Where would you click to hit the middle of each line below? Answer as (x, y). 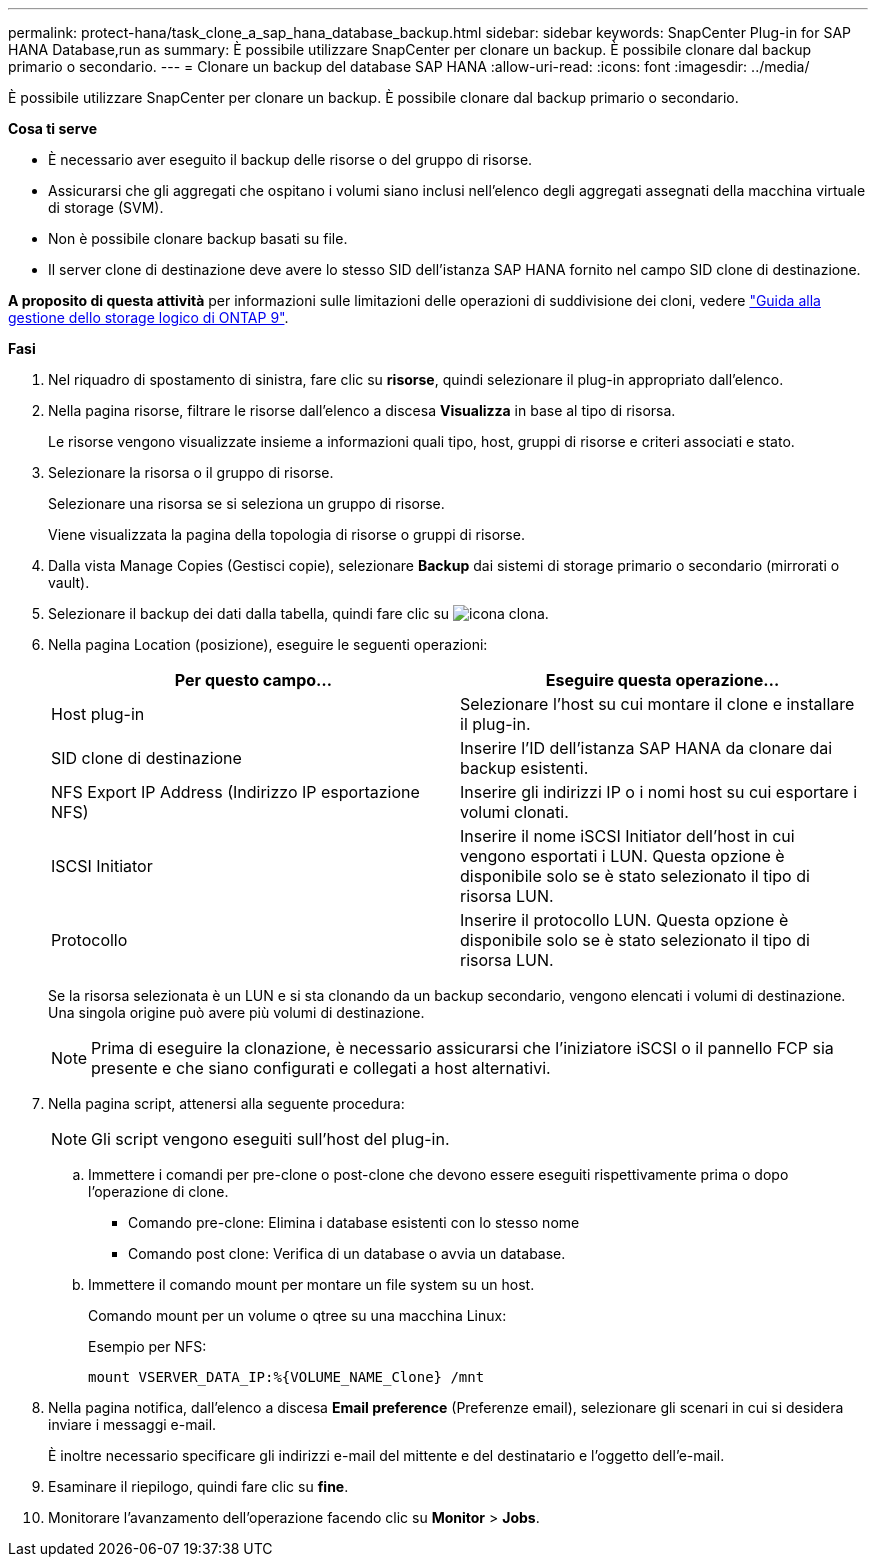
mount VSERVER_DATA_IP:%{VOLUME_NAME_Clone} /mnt (286, 1377)
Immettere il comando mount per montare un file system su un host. (311, 1284)
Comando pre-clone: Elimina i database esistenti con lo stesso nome (354, 1222)
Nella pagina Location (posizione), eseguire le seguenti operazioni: (268, 644)
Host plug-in (98, 714)
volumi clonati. (514, 812)
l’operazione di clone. (158, 1191)
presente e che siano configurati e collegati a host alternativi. (321, 1068)
